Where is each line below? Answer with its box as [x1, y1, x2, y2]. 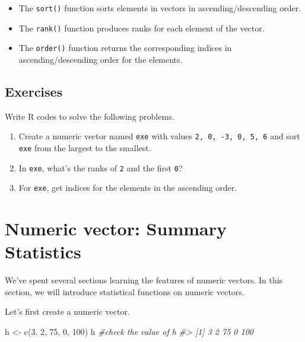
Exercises [5, 82, 63, 100]
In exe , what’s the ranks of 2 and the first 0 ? [18, 161, 183, 174]
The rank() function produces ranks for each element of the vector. [18, 21, 265, 34]
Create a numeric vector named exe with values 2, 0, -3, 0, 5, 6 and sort [18, 130, 300, 142]
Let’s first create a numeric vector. [5, 305, 130, 318]
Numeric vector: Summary [5, 216, 227, 241]
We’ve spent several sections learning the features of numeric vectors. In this [5, 274, 283, 286]
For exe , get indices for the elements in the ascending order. [18, 181, 237, 194]
